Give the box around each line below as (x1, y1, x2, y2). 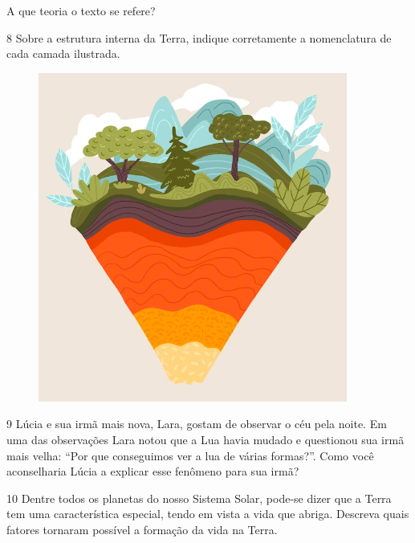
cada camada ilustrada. (6, 45, 120, 62)
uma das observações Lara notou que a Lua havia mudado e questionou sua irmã (6, 431, 405, 447)
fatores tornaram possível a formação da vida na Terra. (6, 521, 278, 537)
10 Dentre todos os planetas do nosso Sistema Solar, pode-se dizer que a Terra (6, 489, 392, 506)
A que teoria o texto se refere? (6, 2, 156, 18)
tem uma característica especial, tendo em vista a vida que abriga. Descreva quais (6, 505, 409, 522)
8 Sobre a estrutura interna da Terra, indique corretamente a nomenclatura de (6, 29, 392, 46)
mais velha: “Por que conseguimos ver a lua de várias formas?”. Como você (6, 447, 374, 463)
